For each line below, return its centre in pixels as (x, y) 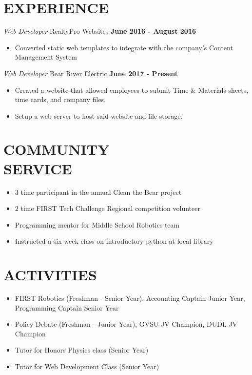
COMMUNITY (57, 149)
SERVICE (38, 168)
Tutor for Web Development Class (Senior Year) (87, 366)
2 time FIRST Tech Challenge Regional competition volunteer (107, 208)
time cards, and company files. (60, 99)
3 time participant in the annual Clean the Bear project (98, 192)
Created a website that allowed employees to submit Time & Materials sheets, (132, 90)
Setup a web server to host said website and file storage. (99, 115)
